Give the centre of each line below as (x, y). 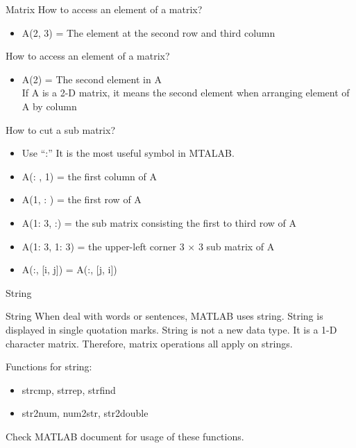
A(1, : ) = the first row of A (82, 199)
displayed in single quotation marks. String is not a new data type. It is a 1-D (171, 329)
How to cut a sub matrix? (60, 129)
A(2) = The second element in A (92, 79)
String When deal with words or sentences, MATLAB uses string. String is (164, 316)
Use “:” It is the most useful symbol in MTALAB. (128, 153)
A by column (49, 106)
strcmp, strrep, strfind (69, 389)
